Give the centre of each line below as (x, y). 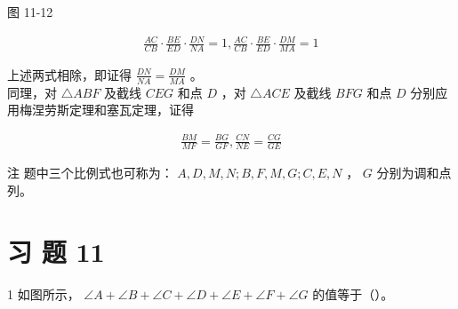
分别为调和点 (414, 173)
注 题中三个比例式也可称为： (90, 173)
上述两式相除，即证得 (69, 74)
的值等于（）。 (353, 293)
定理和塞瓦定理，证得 (131, 110)
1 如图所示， (44, 293)
